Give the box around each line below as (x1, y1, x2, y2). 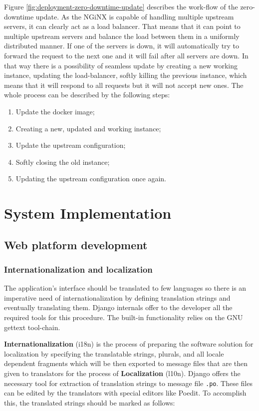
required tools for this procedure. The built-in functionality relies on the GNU (4, 312, 243, 323)
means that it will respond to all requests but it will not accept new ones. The (4, 79, 244, 90)
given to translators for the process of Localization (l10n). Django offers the (4, 368, 241, 379)
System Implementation (4, 203, 172, 223)
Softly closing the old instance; (15, 156, 110, 167)
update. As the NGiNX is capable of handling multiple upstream (35, 11, 234, 21)
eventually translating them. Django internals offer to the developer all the (4, 302, 233, 313)
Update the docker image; (15, 106, 95, 116)
